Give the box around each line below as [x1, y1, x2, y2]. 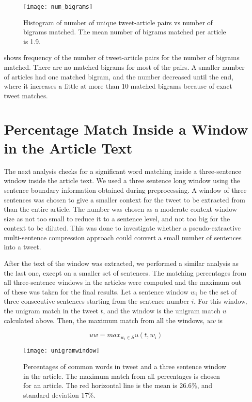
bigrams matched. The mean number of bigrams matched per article [23, 27, 226, 37]
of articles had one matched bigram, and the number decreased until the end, [4, 71, 234, 81]
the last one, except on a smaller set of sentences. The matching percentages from [4, 267, 247, 278]
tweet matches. [4, 90, 48, 100]
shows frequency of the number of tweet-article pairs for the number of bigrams [4, 52, 239, 62]
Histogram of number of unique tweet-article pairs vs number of [23, 17, 213, 27]
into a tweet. [4, 242, 41, 252]
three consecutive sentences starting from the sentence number [4, 296, 189, 306]
